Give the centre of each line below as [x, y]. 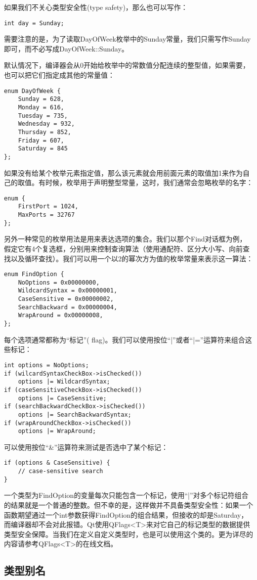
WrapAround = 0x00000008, [61, 315]
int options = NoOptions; [46, 365]
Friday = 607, [41, 140]
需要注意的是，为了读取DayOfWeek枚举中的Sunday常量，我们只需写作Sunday [128, 39]
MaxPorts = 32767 [46, 215]
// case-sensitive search [61, 471]
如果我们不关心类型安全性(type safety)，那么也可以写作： [96, 7]
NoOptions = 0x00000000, [59, 282]
